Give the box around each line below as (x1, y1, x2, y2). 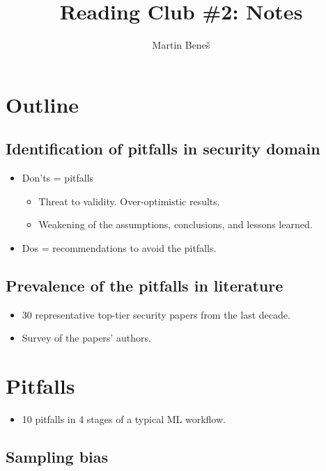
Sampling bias (6, 445, 109, 467)
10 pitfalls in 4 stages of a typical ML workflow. (22, 412, 226, 426)
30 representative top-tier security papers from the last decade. (22, 307, 290, 321)
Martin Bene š (152, 38, 210, 52)
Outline (6, 90, 79, 118)
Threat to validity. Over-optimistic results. (38, 193, 220, 208)
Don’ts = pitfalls (22, 170, 94, 185)
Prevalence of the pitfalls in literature (6, 274, 284, 296)
